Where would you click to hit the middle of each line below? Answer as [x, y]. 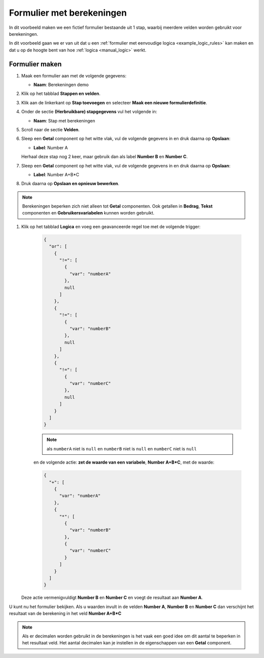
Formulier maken [35, 64]
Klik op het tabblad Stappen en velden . [61, 94]
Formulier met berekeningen [68, 13]
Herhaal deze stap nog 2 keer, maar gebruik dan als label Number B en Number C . [104, 157]
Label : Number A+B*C [56, 174]
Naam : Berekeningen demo [61, 85]
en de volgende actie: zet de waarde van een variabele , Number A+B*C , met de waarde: [124, 462]
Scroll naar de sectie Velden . [51, 129]
